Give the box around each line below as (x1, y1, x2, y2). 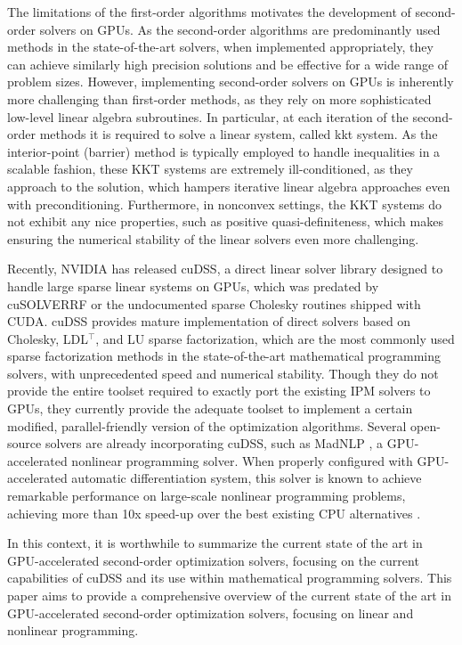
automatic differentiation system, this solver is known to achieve (71, 469, 422, 487)
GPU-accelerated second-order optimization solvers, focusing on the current (7, 551, 419, 569)
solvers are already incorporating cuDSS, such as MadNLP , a (45, 434, 383, 453)
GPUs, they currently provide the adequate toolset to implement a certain (7, 399, 413, 418)
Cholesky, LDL (7, 329, 88, 347)
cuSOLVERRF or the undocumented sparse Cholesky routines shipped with (7, 294, 421, 313)
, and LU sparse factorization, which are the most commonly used (95, 329, 455, 347)
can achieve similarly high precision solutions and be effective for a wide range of (7, 54, 449, 73)
